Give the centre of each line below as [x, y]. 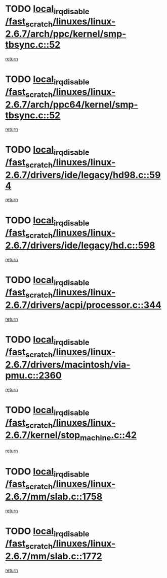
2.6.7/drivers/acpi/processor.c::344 [83, 305]
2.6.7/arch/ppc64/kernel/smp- [72, 104]
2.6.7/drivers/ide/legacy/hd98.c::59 [83, 175]
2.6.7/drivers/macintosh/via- [68, 365]
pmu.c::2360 [33, 376]
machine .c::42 [109, 436]
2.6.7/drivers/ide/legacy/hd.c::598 [80, 245]
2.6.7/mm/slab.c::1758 [54, 497]
